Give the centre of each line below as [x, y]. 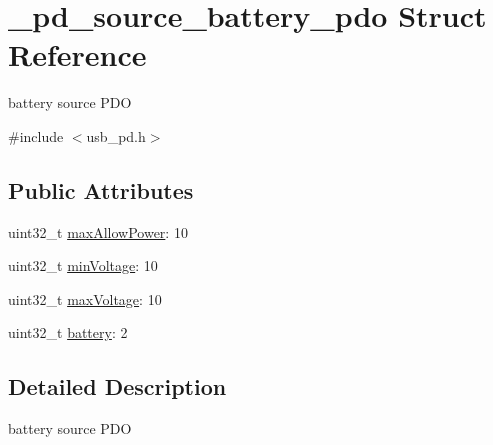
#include [36, 135]
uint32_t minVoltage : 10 [83, 265]
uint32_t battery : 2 [68, 332]
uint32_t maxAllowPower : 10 [98, 231]
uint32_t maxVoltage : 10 [85, 298]
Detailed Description [117, 386]
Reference [77, 54]
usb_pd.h [116, 135]
